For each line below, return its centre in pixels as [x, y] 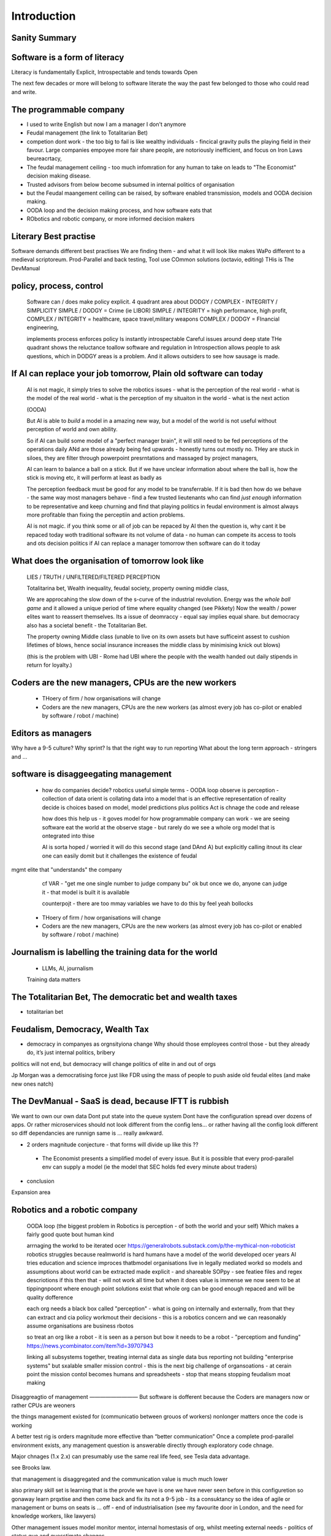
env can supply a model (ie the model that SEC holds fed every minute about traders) [150, 1167]
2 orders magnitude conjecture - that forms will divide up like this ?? [112, 1144]
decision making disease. [59, 176]
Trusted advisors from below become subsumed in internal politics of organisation [131, 184]
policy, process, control [57, 286]
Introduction [44, 16]
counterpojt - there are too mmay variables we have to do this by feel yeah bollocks [148, 904]
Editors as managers [51, 733]
